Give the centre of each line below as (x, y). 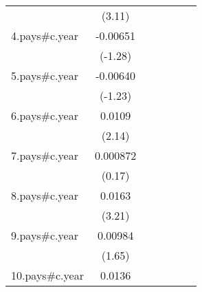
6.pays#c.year (45, 115)
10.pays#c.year (47, 275)
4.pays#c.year (45, 35)
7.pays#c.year (45, 155)
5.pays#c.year (45, 75)
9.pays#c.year (45, 235)
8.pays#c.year (45, 195)
